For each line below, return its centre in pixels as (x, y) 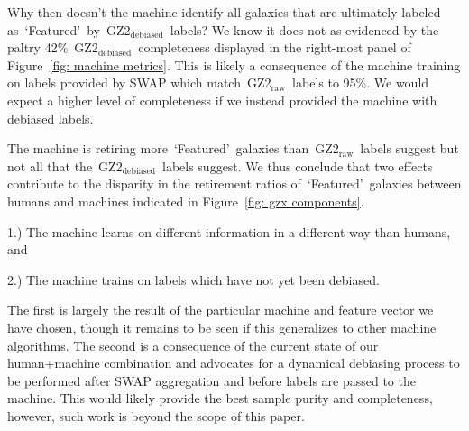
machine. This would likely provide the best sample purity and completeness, (220, 398)
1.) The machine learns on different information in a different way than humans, (229, 231)
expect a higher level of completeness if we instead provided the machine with (222, 100)
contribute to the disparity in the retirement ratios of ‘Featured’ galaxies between (234, 183)
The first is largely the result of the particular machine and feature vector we (221, 310)
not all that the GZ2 (65, 165)
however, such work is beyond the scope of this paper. (156, 415)
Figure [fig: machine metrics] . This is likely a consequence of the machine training (234, 64)
